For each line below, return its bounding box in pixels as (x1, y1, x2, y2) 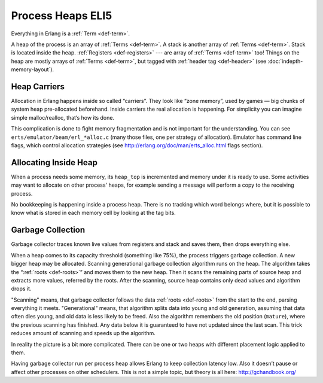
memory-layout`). (11, 66, 54, 73)
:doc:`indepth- (267, 57, 303, 65)
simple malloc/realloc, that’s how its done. (11, 114, 115, 121)
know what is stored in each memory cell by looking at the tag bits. (11, 209, 176, 217)
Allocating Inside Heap (11, 157, 98, 168)
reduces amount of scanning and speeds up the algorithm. (11, 330, 156, 337)
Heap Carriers (11, 81, 65, 92)
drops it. (11, 285, 32, 293)
